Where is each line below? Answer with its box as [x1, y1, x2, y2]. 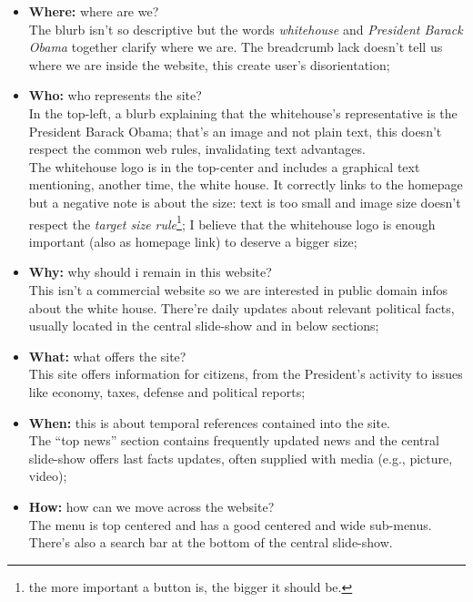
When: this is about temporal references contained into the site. [28, 413, 390, 432]
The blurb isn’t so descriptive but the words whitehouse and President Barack [28, 19, 463, 38]
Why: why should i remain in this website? [28, 262, 272, 281]
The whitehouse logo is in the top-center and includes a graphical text [28, 157, 420, 176]
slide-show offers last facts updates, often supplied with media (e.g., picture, [28, 448, 453, 467]
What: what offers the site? [28, 346, 186, 365]
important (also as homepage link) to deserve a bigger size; [28, 231, 357, 250]
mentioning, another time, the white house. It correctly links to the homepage [28, 175, 463, 194]
